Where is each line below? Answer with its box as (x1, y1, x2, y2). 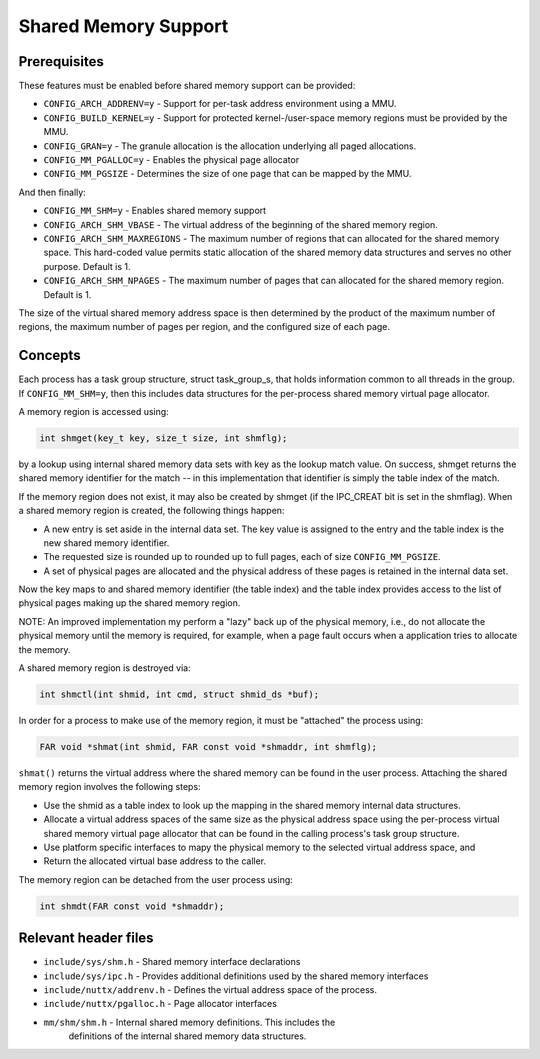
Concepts (18, 347, 81, 364)
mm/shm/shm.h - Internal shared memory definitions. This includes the (43, 1016, 336, 1028)
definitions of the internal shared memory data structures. (68, 1030, 307, 1042)
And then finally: (18, 186, 87, 198)
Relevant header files (18, 930, 154, 947)
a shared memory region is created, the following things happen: (18, 505, 285, 517)
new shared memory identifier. (43, 536, 170, 549)
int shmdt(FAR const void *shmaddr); (39, 900, 225, 912)
